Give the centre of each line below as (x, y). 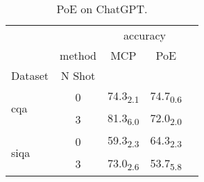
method (78, 55)
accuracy (145, 35)
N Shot (78, 75)
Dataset (30, 75)
